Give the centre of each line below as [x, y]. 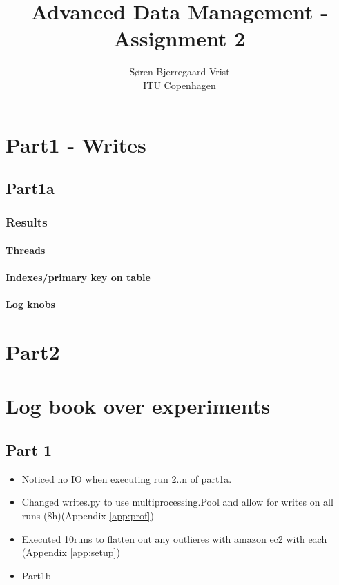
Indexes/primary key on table [78, 277]
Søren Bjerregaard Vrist [180, 71]
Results [27, 222]
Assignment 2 [180, 38]
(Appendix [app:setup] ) [71, 552]
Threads [26, 250]
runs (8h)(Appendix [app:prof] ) [88, 516]
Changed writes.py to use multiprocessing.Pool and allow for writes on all [177, 502]
